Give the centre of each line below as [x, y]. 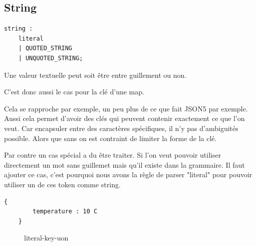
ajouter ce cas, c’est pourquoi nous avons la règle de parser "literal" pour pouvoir [128, 174]
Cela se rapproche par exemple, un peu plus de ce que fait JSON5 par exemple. [126, 108]
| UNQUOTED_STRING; [51, 58]
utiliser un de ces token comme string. [62, 184]
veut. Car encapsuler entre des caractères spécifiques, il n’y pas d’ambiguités [121, 128]
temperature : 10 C [65, 212]
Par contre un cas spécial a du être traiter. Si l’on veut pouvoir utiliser [113, 155]
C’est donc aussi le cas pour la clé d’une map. [74, 92]
